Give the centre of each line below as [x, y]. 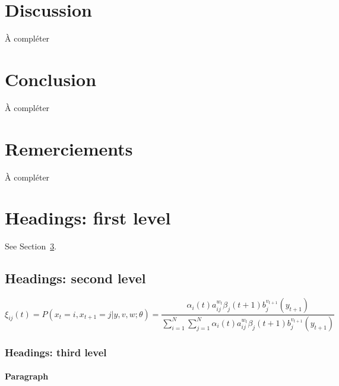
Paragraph [27, 376]
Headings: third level [56, 352]
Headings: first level [88, 218]
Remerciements [69, 148]
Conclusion [51, 79]
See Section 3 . [31, 246]
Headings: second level [75, 278]
